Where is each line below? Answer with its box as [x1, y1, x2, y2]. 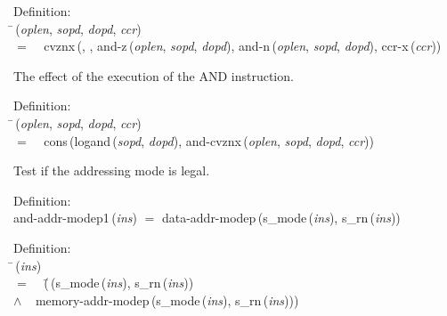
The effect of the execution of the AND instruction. [13, 66, 294, 85]
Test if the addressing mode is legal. [13, 161, 210, 180]
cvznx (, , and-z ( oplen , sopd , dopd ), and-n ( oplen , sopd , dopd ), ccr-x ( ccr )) [44, 36, 442, 55]
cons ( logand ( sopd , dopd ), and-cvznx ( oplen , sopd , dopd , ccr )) [44, 131, 375, 150]
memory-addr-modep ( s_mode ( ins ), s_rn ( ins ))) [35, 290, 299, 309]
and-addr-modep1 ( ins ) [13, 208, 137, 227]
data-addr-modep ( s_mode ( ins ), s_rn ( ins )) [161, 208, 401, 227]
